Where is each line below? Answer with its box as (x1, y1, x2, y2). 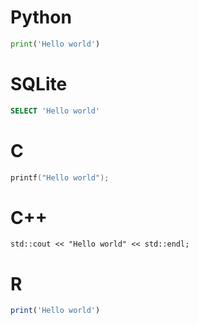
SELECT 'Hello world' (10, 106, 101, 116)
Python (10, 6, 72, 29)
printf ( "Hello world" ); (10, 172, 110, 183)
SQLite (10, 73, 68, 95)
